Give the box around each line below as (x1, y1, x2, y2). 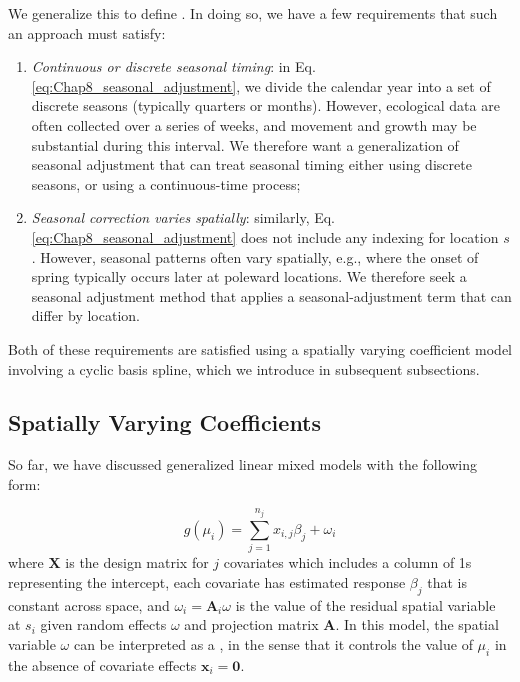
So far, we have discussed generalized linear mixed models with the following (8, 454, 478, 475)
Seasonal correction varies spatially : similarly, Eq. (31, 207, 336, 228)
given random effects (40, 614, 167, 635)
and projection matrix (184, 614, 319, 635)
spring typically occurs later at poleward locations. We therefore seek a (31, 266, 467, 287)
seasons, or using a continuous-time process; (31, 173, 301, 194)
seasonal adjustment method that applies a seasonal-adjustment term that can (31, 285, 512, 306)
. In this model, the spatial (335, 614, 499, 635)
